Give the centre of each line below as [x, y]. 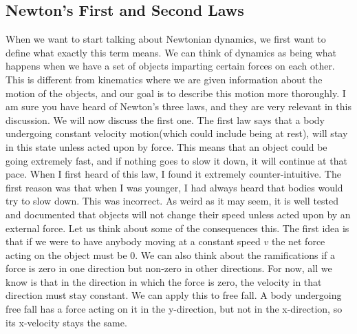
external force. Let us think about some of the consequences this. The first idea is [177, 228]
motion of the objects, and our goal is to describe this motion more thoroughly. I [176, 93]
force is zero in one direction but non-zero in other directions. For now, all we [169, 268]
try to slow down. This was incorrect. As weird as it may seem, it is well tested [172, 201]
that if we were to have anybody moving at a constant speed [133, 241]
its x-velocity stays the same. [66, 322]
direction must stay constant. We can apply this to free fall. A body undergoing [174, 295]
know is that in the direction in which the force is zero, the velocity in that [164, 281]
